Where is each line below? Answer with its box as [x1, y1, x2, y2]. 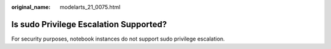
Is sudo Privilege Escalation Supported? [11, 19, 167, 30]
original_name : [11, 4, 51, 10]
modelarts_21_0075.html [59, 4, 121, 10]
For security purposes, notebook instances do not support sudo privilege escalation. [11, 35, 225, 42]
